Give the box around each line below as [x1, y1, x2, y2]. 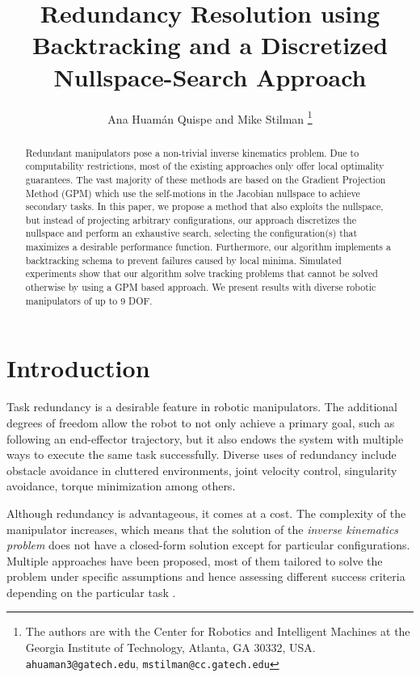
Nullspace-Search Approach [53, 60, 367, 93]
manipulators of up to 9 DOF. [25, 293, 153, 307]
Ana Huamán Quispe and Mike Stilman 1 [107, 107, 313, 127]
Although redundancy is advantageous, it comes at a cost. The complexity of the [6, 504, 406, 521]
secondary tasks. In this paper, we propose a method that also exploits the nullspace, [25, 200, 384, 213]
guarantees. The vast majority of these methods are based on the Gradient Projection [25, 172, 386, 186]
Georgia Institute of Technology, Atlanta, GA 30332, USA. [25, 639, 316, 656]
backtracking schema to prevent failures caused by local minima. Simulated [25, 253, 342, 267]
